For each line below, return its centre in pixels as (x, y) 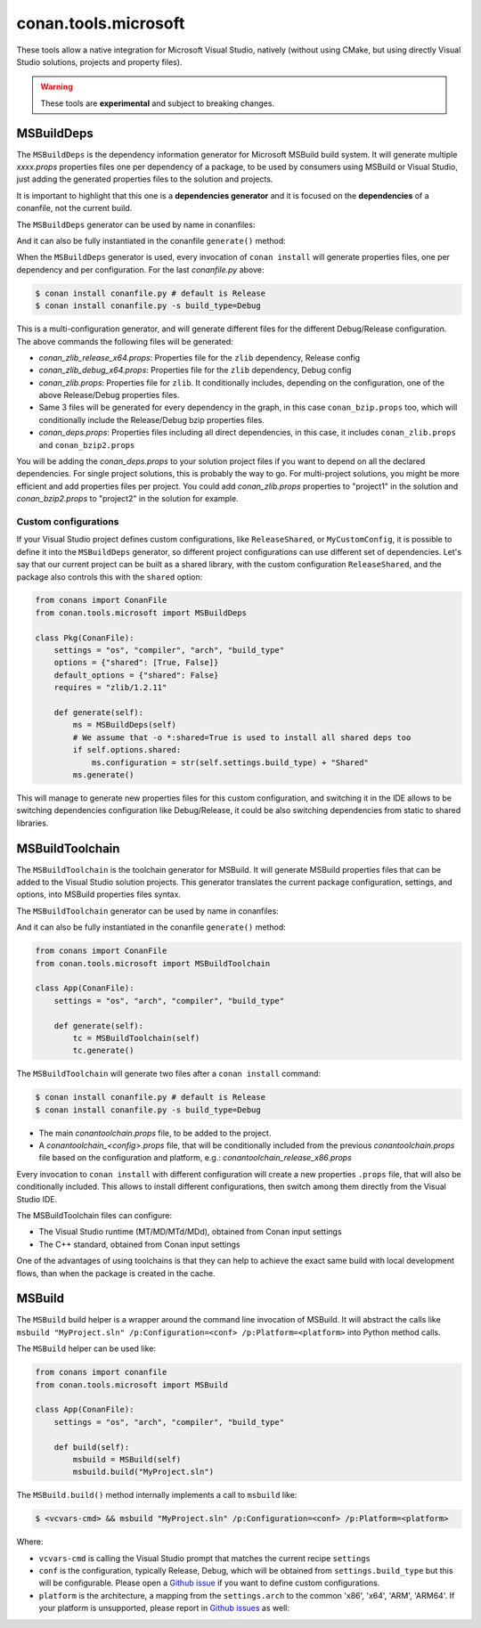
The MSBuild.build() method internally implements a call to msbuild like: (157, 1495)
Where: (30, 1542)
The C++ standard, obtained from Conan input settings (139, 1244)
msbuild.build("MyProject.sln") (143, 1472)
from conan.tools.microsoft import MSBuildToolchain (153, 963)
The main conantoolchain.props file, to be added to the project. (155, 1133)
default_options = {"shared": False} (136, 675)
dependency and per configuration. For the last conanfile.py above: (140, 269)
